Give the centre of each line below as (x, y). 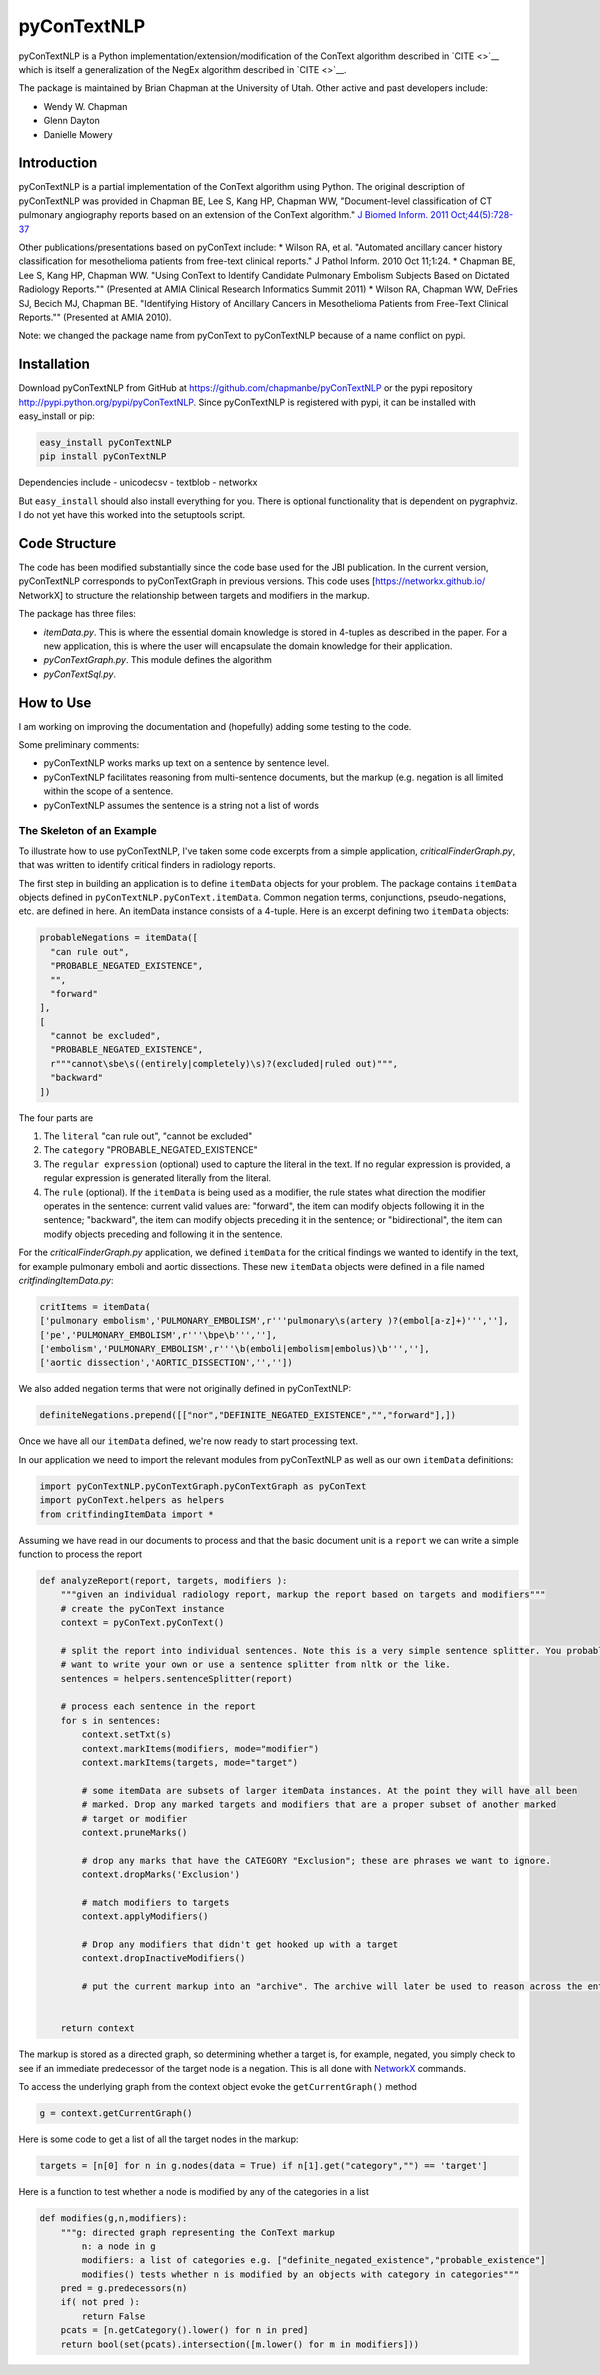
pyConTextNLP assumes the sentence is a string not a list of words (181, 805)
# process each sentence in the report (158, 1706)
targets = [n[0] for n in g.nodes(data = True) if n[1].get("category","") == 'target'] (264, 2166)
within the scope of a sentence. (108, 791)
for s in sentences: (111, 1720)
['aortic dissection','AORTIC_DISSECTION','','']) (166, 1363)
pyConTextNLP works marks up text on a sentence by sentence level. (186, 763)
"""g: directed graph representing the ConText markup (197, 2232)
